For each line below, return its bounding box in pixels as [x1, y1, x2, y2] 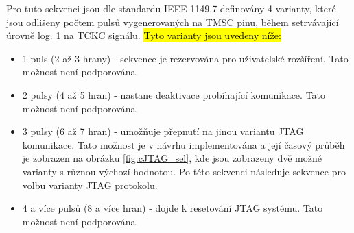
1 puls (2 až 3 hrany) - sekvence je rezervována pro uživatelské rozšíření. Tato [22, 51, 349, 65]
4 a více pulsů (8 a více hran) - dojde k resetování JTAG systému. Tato [22, 201, 323, 215]
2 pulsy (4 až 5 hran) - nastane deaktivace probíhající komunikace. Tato [22, 87, 326, 101]
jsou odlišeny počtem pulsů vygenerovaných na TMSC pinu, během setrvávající [6, 14, 339, 29]
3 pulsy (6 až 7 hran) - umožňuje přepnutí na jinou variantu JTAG [22, 124, 304, 138]
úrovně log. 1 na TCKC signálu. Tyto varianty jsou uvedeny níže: [6, 28, 281, 42]
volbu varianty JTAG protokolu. [22, 177, 158, 192]
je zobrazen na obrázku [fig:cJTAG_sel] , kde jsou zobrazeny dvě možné [22, 151, 322, 165]
